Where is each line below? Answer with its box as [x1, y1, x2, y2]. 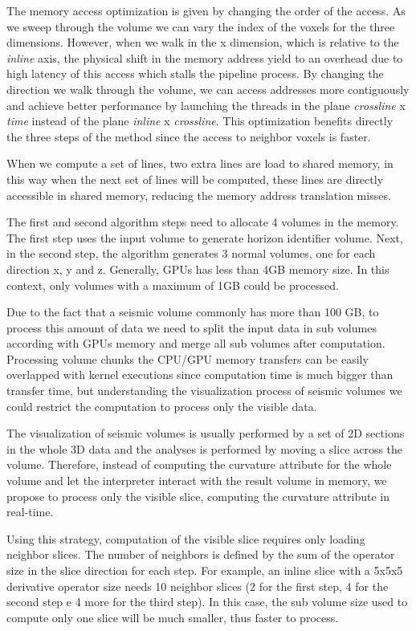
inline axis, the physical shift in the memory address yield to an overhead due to [6, 49, 403, 66]
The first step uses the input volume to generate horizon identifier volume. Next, [6, 229, 403, 246]
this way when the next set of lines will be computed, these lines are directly [6, 170, 384, 187]
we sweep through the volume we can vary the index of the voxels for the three [6, 18, 395, 35]
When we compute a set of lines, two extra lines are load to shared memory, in [6, 155, 394, 172]
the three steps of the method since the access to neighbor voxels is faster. [6, 128, 371, 145]
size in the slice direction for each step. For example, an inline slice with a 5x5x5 [6, 562, 403, 578]
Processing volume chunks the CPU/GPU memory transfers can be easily [6, 350, 369, 367]
